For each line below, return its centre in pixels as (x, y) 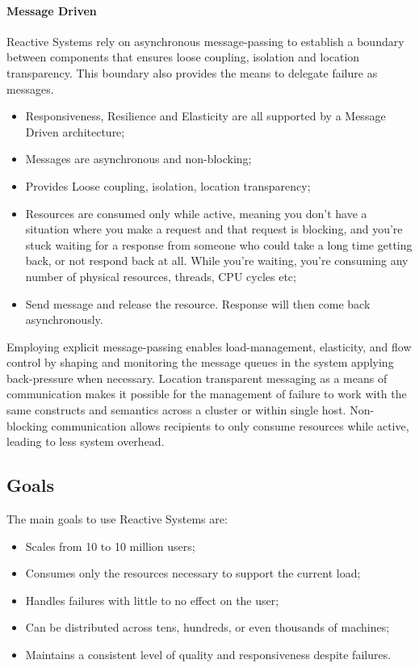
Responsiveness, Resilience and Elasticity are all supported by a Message (205, 116)
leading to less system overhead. (86, 441)
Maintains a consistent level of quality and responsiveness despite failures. (208, 655)
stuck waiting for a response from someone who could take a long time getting (219, 244)
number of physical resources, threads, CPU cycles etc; (161, 276)
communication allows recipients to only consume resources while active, (230, 425)
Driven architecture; (75, 131)
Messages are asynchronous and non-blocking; (138, 159)
